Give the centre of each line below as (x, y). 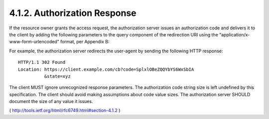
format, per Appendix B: (85, 42)
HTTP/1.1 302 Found (42, 62)
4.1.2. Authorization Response (73, 13)
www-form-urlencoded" (34, 42)
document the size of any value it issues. (51, 102)
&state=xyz (57, 76)
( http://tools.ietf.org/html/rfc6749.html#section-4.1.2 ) (65, 111)
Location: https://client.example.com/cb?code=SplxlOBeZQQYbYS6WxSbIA (106, 69)
